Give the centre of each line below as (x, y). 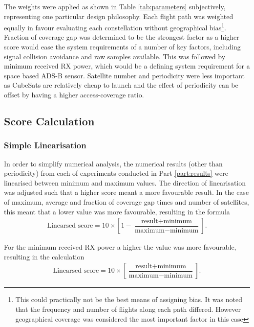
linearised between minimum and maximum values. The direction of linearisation (125, 182)
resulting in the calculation (44, 256)
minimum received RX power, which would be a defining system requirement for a (127, 66)
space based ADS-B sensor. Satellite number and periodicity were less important (124, 75)
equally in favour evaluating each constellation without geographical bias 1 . (115, 27)
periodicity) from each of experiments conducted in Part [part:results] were (116, 173)
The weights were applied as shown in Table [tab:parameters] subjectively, (115, 6)
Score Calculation (49, 121)
